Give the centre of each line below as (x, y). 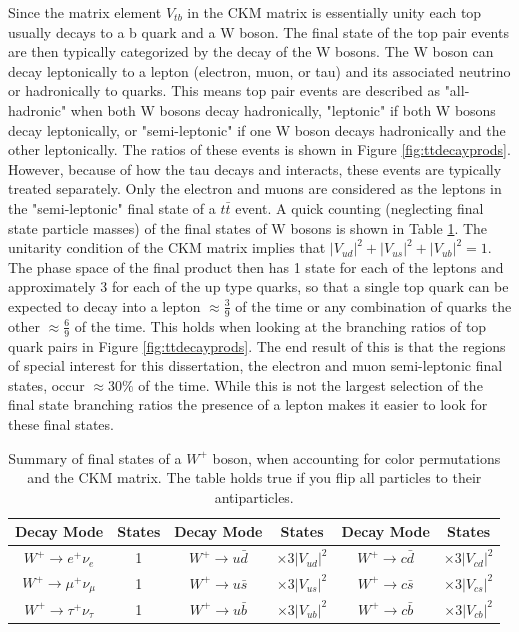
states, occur (46, 384)
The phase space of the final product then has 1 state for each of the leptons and (256, 266)
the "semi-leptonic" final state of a (112, 207)
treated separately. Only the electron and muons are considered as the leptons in (255, 188)
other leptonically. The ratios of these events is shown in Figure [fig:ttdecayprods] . (259, 149)
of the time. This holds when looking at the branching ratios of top (280, 325)
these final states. (61, 423)
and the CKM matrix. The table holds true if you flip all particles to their (254, 477)
